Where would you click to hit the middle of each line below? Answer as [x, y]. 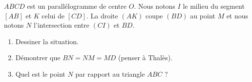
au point [203, 15]
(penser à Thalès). [146, 57]
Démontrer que [38, 57]
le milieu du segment [214, 6]
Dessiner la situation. [47, 41]
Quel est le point [40, 74]
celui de [53, 15]
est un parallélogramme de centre [77, 6]
